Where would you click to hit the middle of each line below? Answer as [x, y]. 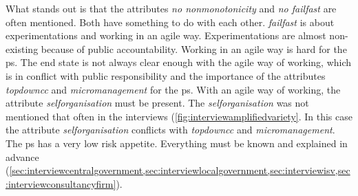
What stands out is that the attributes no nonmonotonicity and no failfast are [171, 8]
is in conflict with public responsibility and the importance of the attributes [166, 75]
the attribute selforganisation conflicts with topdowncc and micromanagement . [170, 130]
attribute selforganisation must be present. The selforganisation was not [157, 103]
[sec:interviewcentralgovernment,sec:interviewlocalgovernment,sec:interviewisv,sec [180, 170]
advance [22, 156]
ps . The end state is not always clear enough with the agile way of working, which [179, 62]
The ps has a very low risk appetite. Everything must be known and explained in [177, 143]
